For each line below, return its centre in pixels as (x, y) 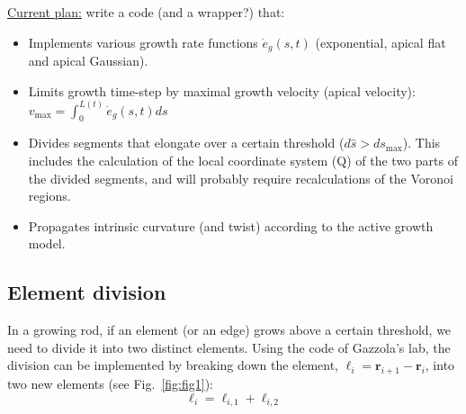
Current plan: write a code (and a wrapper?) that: (146, 12)
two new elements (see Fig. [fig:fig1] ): (110, 384)
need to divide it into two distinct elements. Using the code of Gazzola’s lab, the (229, 347)
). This (421, 143)
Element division (87, 292)
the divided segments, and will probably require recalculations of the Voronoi (241, 178)
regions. (49, 196)
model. (47, 243)
